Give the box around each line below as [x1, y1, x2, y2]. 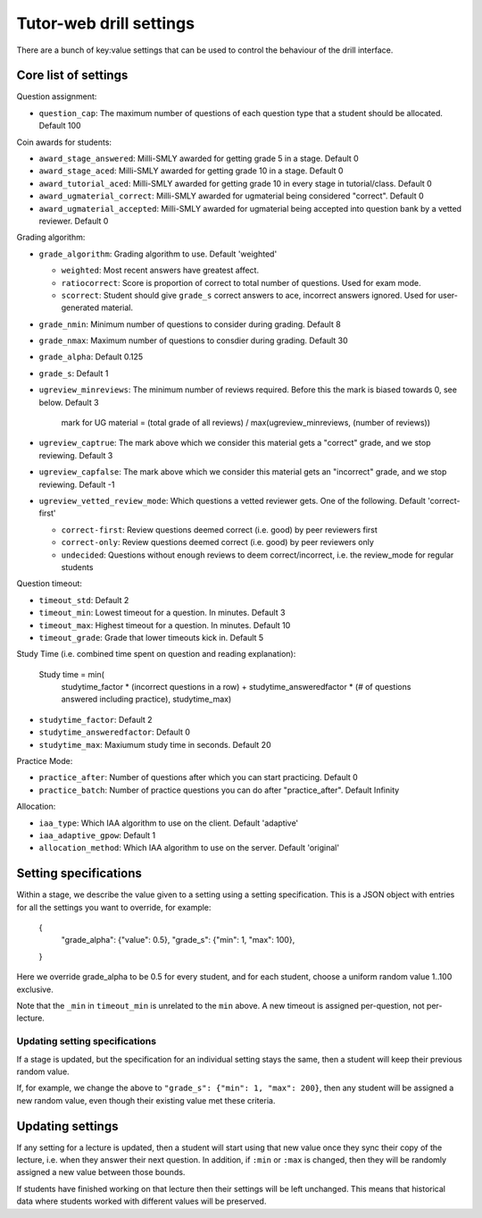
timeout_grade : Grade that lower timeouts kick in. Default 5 [38, 632, 264, 643]
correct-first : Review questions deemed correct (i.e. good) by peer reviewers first [61, 524, 378, 535]
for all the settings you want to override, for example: [16, 902, 212, 912]
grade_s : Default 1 [38, 367, 109, 379]
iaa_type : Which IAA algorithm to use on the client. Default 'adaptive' [38, 818, 299, 828]
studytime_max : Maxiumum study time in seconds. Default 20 [38, 739, 271, 750]
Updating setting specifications [16, 1035, 156, 1047]
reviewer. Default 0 [38, 215, 109, 226]
